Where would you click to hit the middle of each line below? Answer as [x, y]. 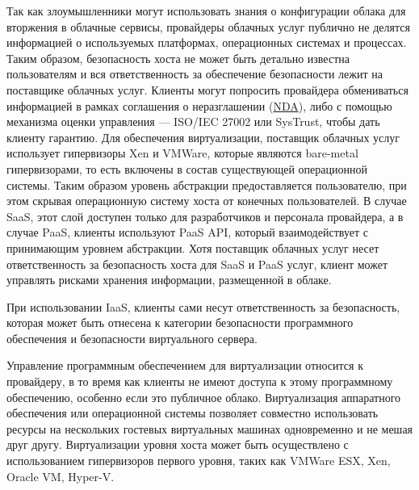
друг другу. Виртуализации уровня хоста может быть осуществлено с [178, 444]
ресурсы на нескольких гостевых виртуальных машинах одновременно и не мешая [210, 428]
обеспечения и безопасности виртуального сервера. [132, 338]
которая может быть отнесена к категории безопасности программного [180, 322]
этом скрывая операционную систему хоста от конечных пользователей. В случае [207, 201]
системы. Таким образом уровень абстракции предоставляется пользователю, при [207, 184]
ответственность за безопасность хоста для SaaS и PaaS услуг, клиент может [197, 264]
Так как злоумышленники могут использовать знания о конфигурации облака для [206, 10]
